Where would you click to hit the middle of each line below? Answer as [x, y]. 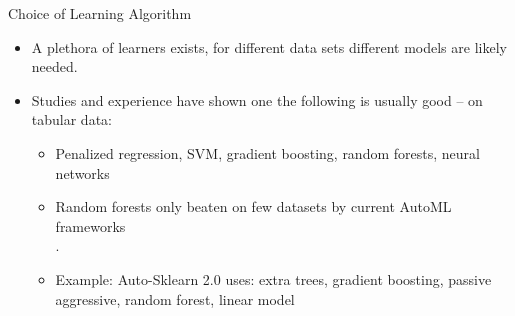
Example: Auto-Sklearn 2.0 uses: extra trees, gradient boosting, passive [273, 278]
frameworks [90, 225]
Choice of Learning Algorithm [100, 13]
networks [82, 172]
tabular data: [71, 119]
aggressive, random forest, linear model [175, 298]
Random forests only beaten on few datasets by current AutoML [253, 206]
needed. [54, 66]
